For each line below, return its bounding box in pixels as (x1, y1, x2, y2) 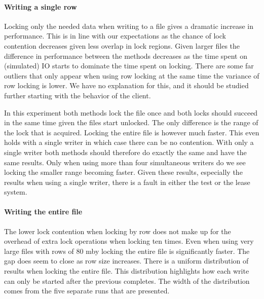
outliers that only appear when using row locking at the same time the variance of (4, 70, 259, 81)
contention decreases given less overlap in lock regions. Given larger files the (4, 40, 240, 51)
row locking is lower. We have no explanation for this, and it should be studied (4, 80, 249, 91)
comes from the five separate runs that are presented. (4, 285, 170, 296)
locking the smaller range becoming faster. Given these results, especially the (4, 167, 243, 177)
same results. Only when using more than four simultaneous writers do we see (4, 157, 246, 167)
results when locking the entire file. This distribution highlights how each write (4, 266, 249, 276)
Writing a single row (4, 1, 77, 12)
